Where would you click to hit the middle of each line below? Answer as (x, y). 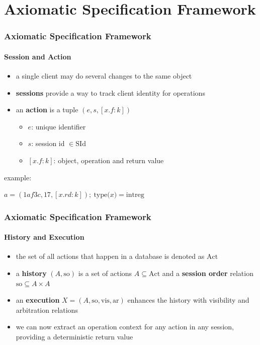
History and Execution (44, 237)
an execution (38, 300)
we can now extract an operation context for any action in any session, (125, 327)
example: (18, 177)
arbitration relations (47, 309)
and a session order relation (208, 273)
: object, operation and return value (109, 160)
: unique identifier (59, 126)
